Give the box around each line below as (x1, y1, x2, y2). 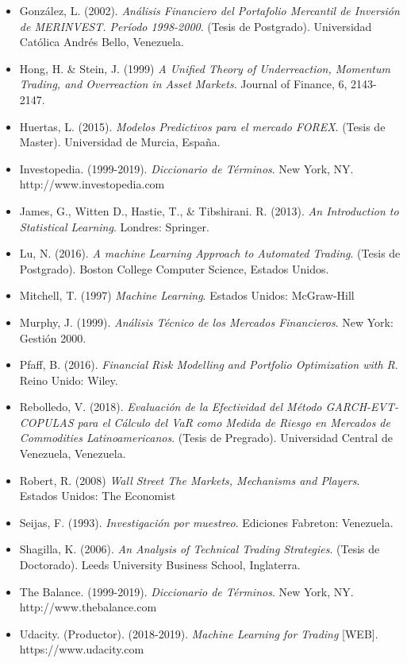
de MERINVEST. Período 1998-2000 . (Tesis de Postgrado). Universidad (19, 17, 372, 34)
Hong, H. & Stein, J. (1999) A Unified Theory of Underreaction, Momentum (19, 60, 390, 76)
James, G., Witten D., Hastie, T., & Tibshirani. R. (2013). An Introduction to (19, 202, 399, 219)
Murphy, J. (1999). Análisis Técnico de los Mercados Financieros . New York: (19, 313, 394, 330)
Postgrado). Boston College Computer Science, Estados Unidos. (19, 260, 329, 277)
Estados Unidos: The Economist (19, 487, 176, 504)
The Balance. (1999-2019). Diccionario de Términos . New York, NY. (19, 583, 354, 599)
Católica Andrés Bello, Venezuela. (19, 33, 184, 50)
